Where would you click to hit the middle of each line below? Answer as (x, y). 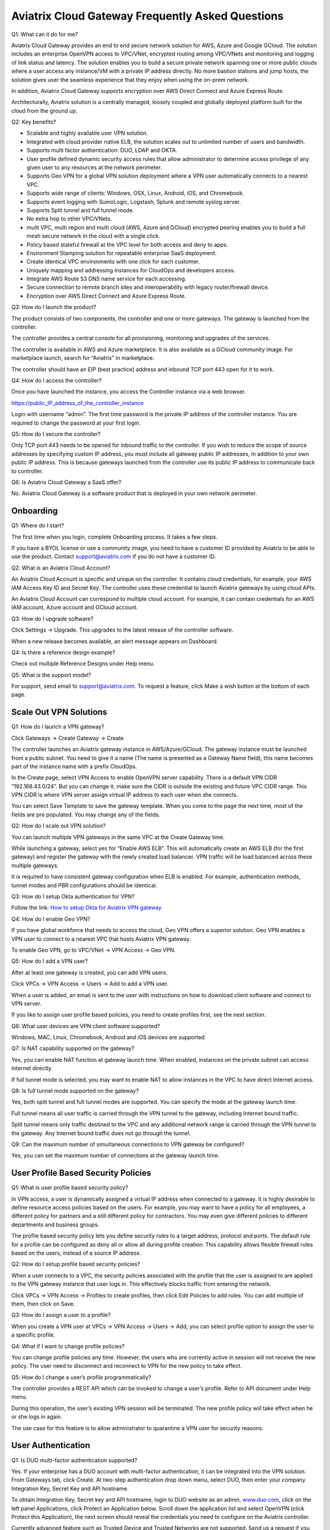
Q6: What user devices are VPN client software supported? (86, 1026)
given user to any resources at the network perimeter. (94, 168)
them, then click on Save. (43, 1304)
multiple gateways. (35, 865)
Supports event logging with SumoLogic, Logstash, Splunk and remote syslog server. (134, 201)
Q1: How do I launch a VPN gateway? (58, 727)
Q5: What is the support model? (51, 675)
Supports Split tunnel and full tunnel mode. (80, 210)
